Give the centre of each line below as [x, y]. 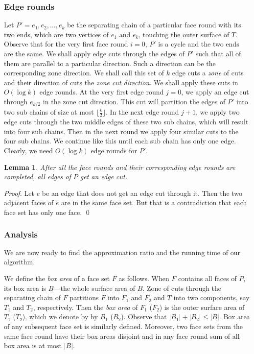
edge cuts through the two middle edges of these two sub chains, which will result [126, 122]
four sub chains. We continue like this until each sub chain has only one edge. [120, 141]
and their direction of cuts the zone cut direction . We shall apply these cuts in [121, 82]
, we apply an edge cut [215, 92]
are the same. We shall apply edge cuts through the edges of [94, 53]
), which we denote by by [60, 317]
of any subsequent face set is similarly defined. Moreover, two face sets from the [123, 326]
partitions [84, 297]
